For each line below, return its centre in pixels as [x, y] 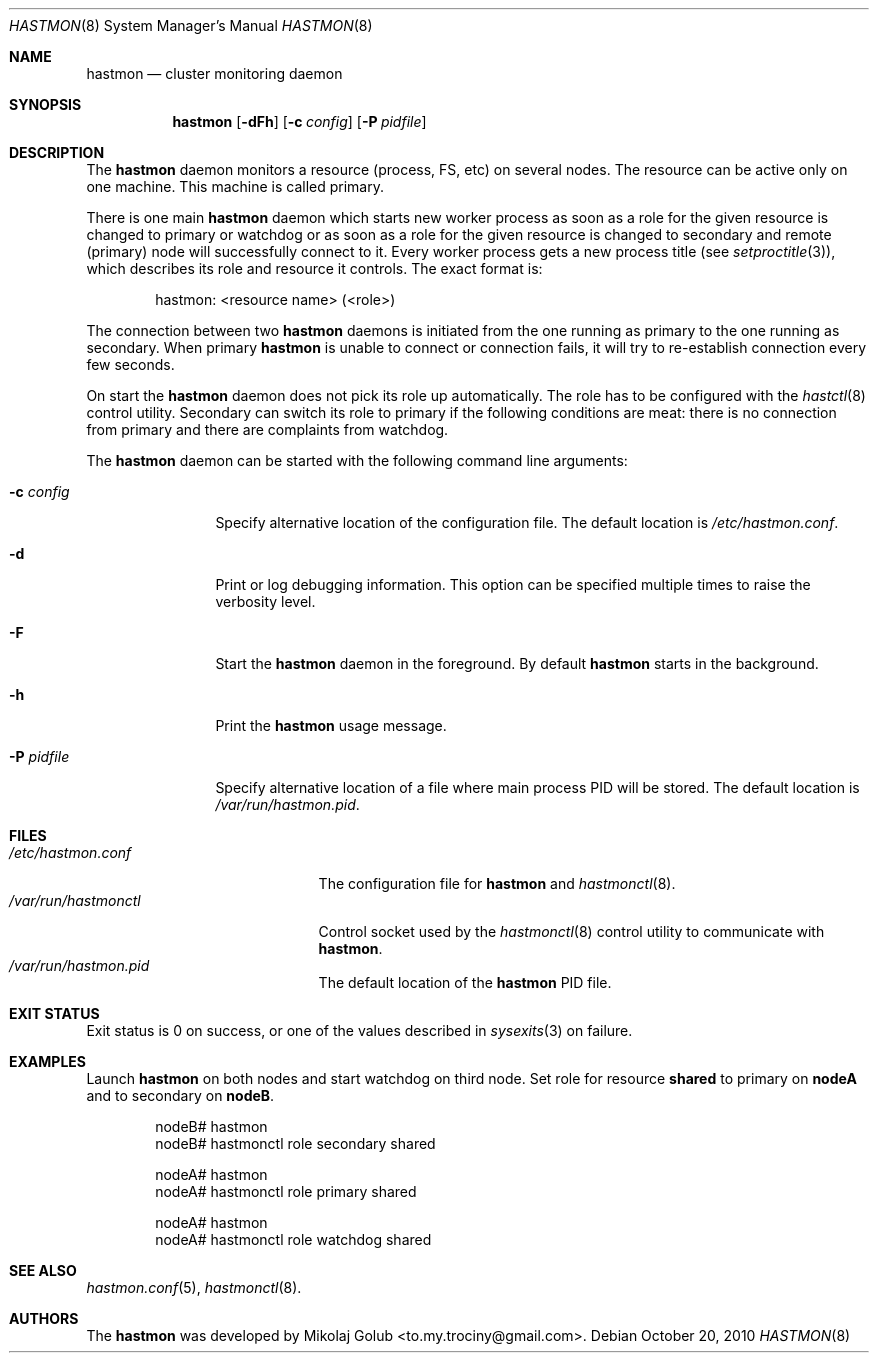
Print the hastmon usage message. [331, 725]
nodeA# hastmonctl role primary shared [286, 1191]
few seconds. [130, 364]
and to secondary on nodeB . [180, 1095]
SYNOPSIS [45, 104]
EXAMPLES [47, 1061]
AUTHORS [44, 1318]
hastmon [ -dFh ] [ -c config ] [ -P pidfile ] [299, 121]
